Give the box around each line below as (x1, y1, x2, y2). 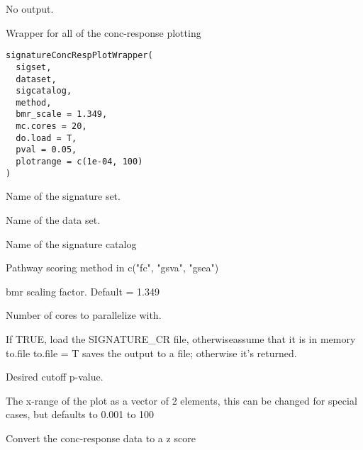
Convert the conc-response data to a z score (6, 430, 196, 445)
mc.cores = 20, (16, 121, 87, 132)
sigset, (16, 62, 52, 72)
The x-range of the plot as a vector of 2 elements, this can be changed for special (6, 393, 357, 407)
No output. (6, 1, 54, 16)
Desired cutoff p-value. (6, 369, 104, 384)
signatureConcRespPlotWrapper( (6, 50, 153, 61)
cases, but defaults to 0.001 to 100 (6, 407, 155, 422)
